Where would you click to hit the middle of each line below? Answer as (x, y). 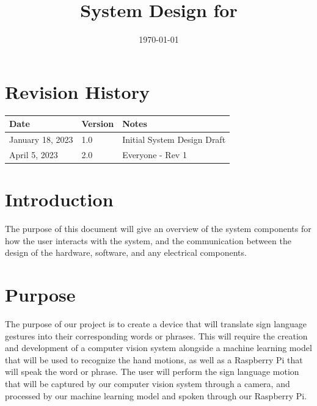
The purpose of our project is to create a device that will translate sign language (156, 323)
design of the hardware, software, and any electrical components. (126, 252)
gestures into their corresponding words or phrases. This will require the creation (156, 335)
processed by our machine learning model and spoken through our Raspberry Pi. (156, 395)
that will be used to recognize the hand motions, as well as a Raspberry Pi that (154, 359)
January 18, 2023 (41, 139)
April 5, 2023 (34, 154)
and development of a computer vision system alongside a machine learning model (158, 348)
